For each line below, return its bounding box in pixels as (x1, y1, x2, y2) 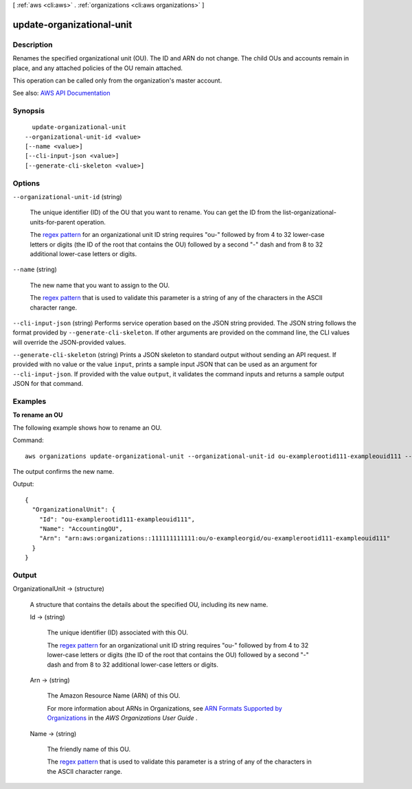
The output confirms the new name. (12, 467, 115, 475)
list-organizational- (282, 208, 336, 216)
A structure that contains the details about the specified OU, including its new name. (30, 600, 268, 608)
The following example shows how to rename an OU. (12, 423, 162, 432)
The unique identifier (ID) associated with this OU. (47, 628, 188, 637)
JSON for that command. (12, 380, 84, 388)
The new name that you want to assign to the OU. (30, 281, 170, 289)
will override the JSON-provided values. (12, 338, 126, 346)
